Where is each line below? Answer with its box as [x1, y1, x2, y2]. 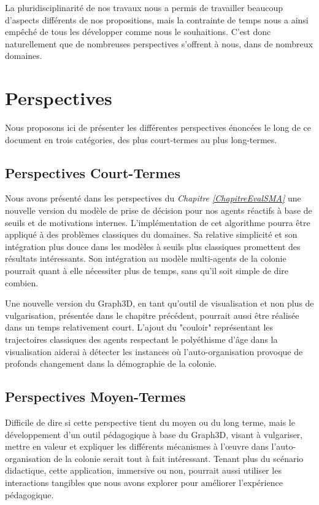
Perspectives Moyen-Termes [5, 387, 186, 406]
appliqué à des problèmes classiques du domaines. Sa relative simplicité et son [5, 228, 298, 241]
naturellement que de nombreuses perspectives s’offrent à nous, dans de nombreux [5, 37, 313, 50]
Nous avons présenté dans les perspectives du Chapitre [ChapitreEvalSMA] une [5, 192, 301, 205]
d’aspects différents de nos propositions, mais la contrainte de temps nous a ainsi [5, 13, 309, 26]
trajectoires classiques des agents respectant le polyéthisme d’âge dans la [5, 333, 278, 346]
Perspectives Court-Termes [5, 163, 180, 182]
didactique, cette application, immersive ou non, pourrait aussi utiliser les [5, 464, 282, 477]
